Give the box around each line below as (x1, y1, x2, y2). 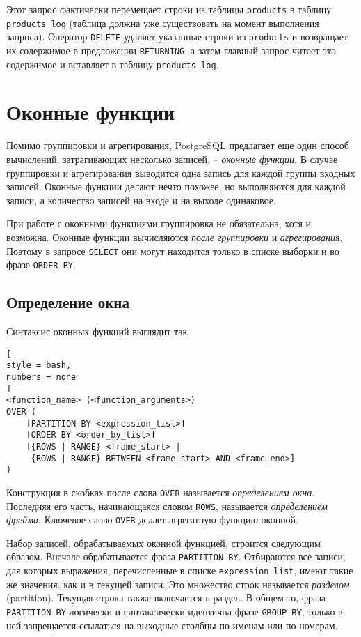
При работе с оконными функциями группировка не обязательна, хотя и (6, 216, 312, 231)
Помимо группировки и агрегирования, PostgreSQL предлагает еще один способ (6, 138, 349, 153)
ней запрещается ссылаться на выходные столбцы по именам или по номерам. (6, 617, 338, 632)
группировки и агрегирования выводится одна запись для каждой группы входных (6, 165, 355, 180)
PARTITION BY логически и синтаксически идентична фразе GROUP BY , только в (6, 604, 343, 618)
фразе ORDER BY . (6, 257, 76, 272)
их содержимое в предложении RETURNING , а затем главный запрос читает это (6, 43, 337, 57)
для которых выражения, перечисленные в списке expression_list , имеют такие (6, 563, 353, 578)
